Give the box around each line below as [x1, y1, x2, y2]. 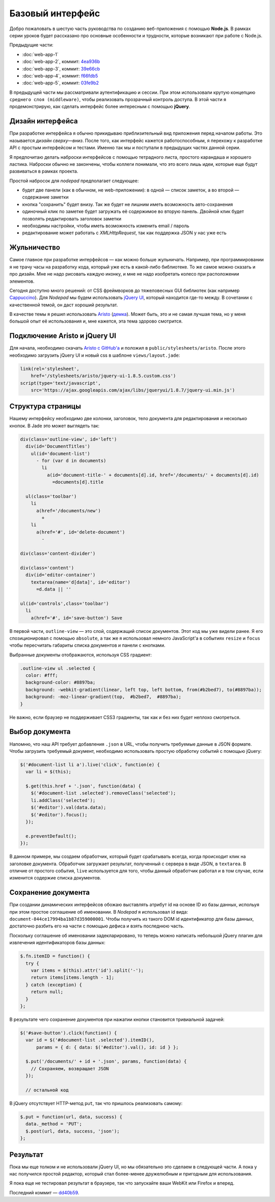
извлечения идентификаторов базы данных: [9, 940, 105, 946]
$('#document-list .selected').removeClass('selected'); [31, 790, 176, 796]
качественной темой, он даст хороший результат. [9, 302, 118, 308]
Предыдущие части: [9, 42, 53, 48]
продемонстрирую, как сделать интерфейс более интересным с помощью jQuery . [9, 104, 190, 110]
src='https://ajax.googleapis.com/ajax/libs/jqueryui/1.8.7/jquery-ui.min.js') [31, 387, 235, 393]
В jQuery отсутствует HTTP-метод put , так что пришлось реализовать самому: [9, 1100, 183, 1107]
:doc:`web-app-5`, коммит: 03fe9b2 [22, 80, 99, 86]
